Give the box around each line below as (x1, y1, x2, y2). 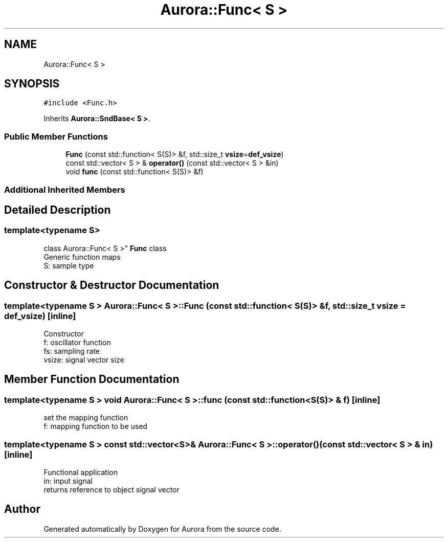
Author (4, 503, 40, 516)
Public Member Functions (4, 131, 108, 142)
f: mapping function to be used (43, 422, 148, 431)
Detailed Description (4, 203, 111, 216)
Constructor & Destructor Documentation (4, 279, 219, 292)
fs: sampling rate (43, 347, 100, 355)
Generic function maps (43, 252, 121, 261)
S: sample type (43, 261, 94, 270)
